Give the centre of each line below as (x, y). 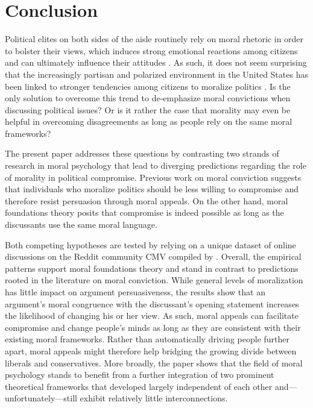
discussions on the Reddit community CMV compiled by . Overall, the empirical (153, 256)
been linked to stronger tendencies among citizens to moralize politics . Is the (148, 86)
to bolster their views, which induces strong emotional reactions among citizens (151, 50)
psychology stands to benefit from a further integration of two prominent (140, 375)
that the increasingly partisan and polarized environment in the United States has (156, 74)
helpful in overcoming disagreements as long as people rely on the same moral (149, 121)
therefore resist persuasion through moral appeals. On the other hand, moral (147, 200)
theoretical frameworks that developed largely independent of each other (139, 386)
